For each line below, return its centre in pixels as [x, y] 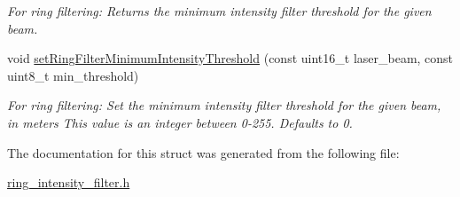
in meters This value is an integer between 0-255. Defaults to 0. [180, 122]
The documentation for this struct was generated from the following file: [203, 152]
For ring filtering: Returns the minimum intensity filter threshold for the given [219, 11]
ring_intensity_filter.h [69, 182]
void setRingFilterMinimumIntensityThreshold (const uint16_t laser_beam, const [230, 58]
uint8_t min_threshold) [73, 75]
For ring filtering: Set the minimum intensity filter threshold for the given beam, [224, 105]
